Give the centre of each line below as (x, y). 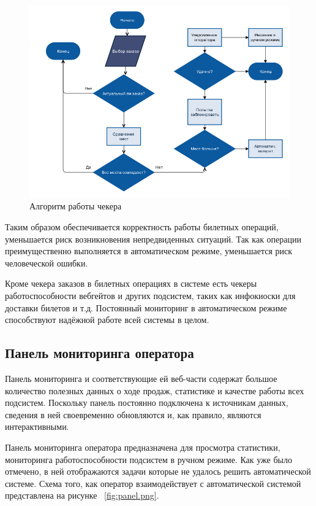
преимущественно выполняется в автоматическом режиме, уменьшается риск (149, 251)
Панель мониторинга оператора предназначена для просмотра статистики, (143, 447)
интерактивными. (37, 426)
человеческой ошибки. (47, 263)
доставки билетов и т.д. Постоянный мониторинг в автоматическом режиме (146, 307)
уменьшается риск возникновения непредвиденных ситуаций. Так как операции (153, 239)
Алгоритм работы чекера (76, 206)
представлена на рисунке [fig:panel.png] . (82, 495)
